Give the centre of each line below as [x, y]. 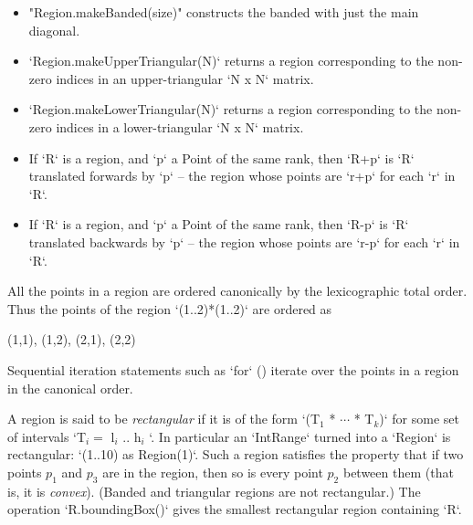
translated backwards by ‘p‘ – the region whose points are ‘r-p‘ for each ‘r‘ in [244, 241]
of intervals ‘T [47, 436]
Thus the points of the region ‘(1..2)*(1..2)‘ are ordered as [170, 308]
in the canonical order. [70, 388]
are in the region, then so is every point [213, 472]
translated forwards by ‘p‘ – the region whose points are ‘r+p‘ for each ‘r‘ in [242, 176]
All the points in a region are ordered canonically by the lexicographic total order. [237, 291]
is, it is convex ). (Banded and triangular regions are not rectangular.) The [214, 491]
